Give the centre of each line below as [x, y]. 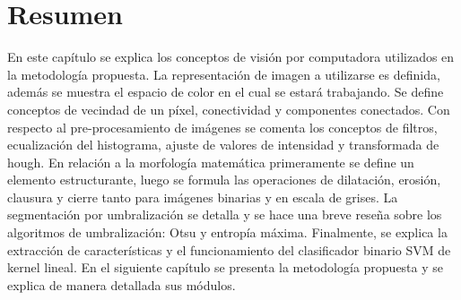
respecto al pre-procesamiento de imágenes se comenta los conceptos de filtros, [222, 127]
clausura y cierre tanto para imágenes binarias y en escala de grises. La [203, 197]
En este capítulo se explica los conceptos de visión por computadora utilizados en [231, 57]
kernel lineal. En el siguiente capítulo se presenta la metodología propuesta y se [226, 267]
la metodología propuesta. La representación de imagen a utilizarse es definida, [224, 74]
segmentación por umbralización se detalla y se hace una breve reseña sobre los [225, 214]
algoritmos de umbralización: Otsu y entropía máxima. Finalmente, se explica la [227, 232]
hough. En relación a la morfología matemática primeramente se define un [211, 162]
